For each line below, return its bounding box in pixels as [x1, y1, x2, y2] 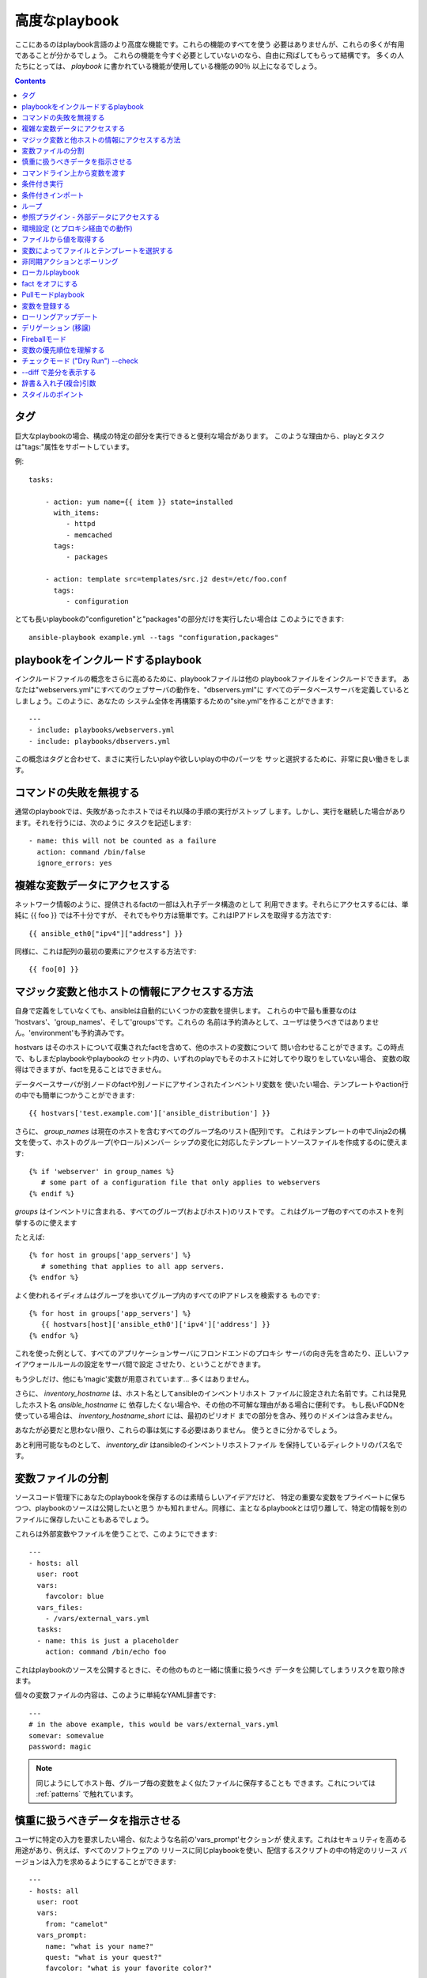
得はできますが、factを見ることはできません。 [14, 1065, 166, 1074]
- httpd [66, 519, 96, 529]
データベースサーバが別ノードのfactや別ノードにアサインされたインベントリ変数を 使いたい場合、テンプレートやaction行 [14, 1079, 409, 1089]
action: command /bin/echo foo [44, 1647, 167, 1657]
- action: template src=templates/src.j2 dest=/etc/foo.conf [44, 574, 288, 584]
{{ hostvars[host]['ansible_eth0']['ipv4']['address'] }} [40, 1320, 270, 1329]
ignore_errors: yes [36, 858, 112, 867]
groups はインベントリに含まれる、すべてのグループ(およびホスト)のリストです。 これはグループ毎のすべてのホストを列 [14, 1207, 404, 1216]
